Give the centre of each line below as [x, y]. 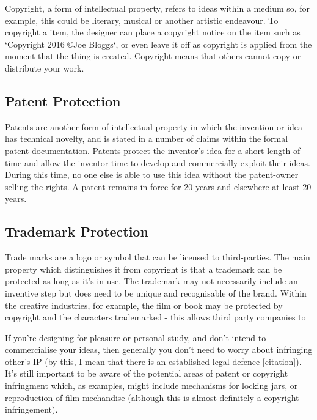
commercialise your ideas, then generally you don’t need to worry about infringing [159, 349]
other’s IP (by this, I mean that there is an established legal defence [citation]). [153, 361]
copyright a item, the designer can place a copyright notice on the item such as [153, 32]
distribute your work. [45, 68]
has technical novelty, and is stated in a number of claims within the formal [147, 138]
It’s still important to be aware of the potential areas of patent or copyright [147, 373]
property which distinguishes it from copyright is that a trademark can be [144, 269]
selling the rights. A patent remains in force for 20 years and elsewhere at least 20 [158, 186]
